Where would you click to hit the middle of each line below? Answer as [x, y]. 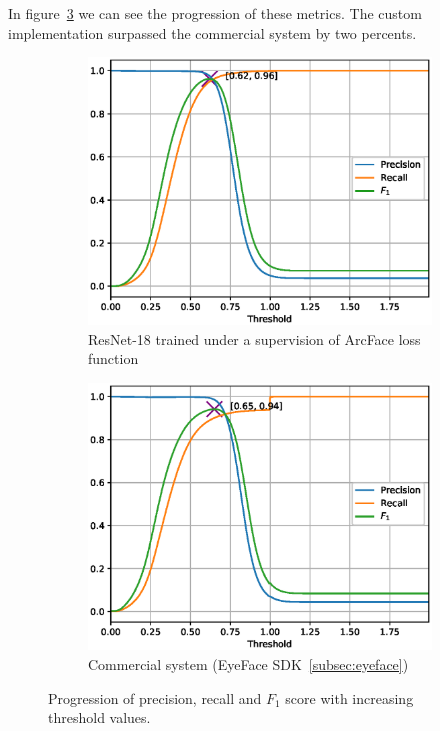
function [113, 358]
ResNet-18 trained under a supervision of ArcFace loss [254, 338]
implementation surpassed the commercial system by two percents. [212, 32]
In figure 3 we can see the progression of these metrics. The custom [215, 13]
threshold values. [99, 717]
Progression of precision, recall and [155, 697]
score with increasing [349, 697]
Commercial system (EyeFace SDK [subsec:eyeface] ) [248, 664]
